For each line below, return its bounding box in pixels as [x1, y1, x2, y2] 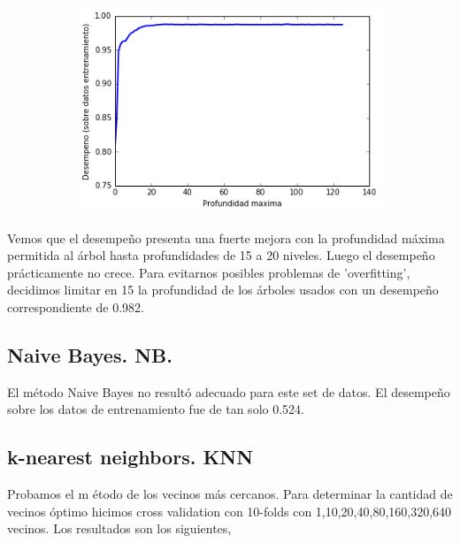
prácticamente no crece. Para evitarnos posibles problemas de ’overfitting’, [7, 263, 410, 281]
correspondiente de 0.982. [7, 298, 144, 317]
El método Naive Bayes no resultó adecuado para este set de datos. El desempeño [7, 382, 450, 401]
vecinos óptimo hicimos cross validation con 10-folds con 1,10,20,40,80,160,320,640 [7, 501, 452, 520]
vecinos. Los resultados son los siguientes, [7, 519, 232, 538]
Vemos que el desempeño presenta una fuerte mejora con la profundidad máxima [7, 228, 445, 247]
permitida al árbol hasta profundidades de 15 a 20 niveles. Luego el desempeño [7, 246, 435, 264]
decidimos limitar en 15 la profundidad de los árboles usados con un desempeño [7, 280, 439, 299]
